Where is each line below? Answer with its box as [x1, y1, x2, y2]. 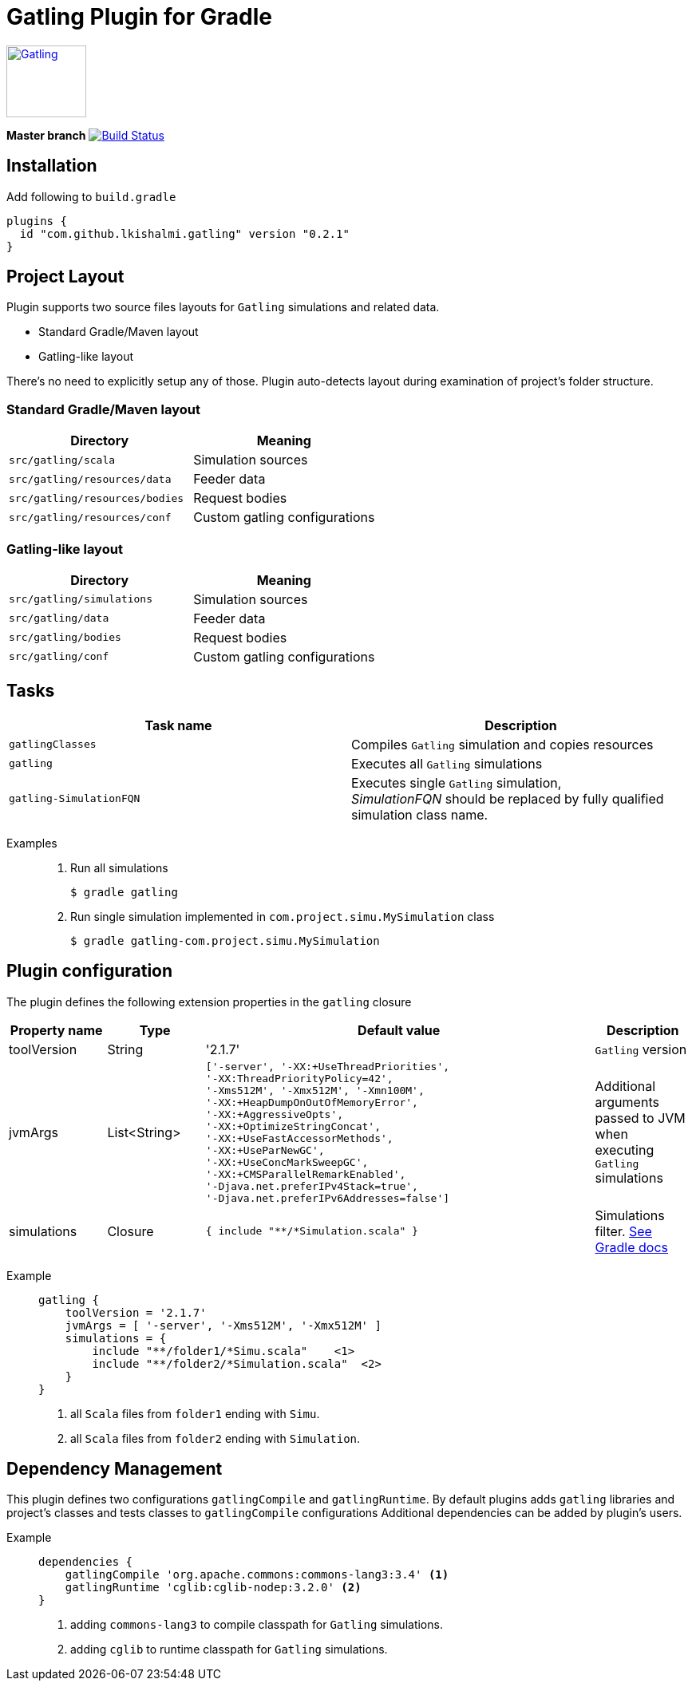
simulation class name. [351, 806, 488, 823]
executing [595, 1142, 654, 1159]
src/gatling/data [9, 612, 109, 625]
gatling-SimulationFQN [9, 792, 140, 805]
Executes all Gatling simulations [351, 755, 543, 772]
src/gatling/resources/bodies [9, 492, 184, 504]
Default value [358, 1021, 441, 1038]
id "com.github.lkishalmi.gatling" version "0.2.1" [19, 227, 350, 240]
